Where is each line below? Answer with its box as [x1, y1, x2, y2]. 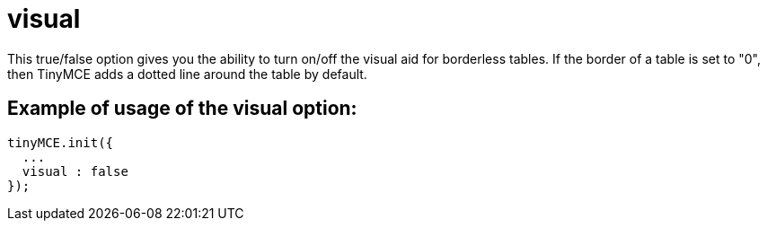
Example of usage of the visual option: [7, 97, 357, 120]
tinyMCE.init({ [7, 135, 114, 150]
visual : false [22, 163, 128, 179]
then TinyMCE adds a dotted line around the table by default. [7, 66, 367, 82]
